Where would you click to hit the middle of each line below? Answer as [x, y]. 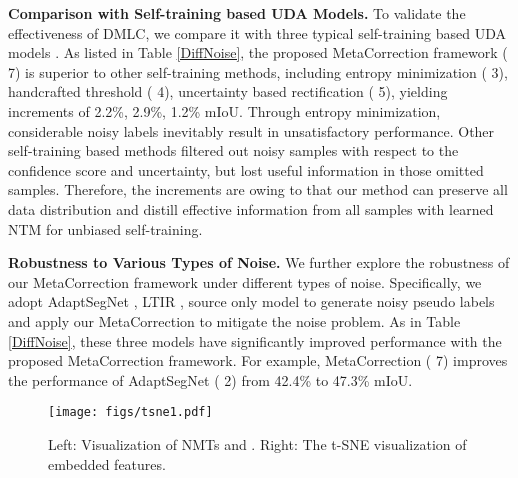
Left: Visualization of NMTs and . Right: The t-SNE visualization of [257, 443]
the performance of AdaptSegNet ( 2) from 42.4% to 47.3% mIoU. [210, 379]
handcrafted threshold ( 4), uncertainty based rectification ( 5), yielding [228, 91]
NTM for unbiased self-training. [105, 228]
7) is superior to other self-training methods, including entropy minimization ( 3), [258, 71]
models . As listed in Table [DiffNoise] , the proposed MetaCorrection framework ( [258, 52]
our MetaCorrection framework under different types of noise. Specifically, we [245, 281]
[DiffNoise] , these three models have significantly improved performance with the [255, 340]
